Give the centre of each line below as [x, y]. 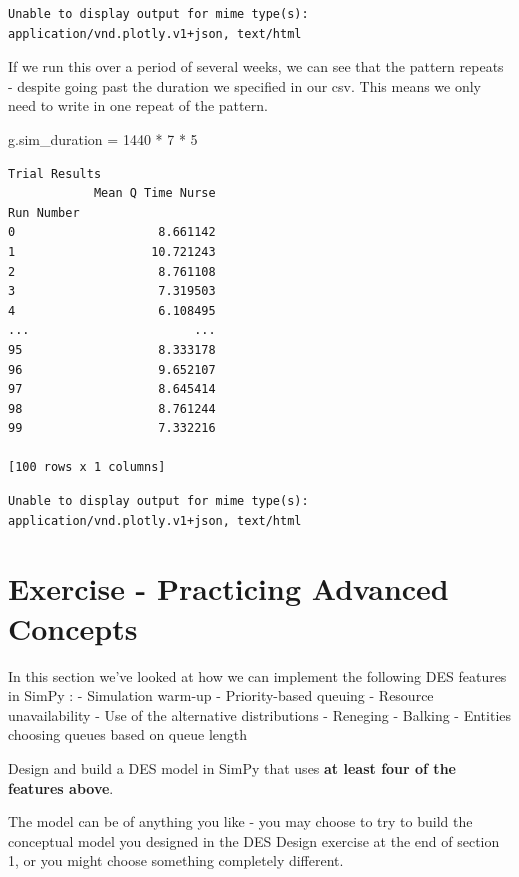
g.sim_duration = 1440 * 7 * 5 [103, 138]
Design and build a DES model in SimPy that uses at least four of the [232, 767]
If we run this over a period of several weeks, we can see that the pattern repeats [256, 66]
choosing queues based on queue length [128, 734]
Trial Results [55, 173]
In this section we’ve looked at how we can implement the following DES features [257, 675]
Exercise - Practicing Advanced [228, 588]
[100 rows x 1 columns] [87, 467]
